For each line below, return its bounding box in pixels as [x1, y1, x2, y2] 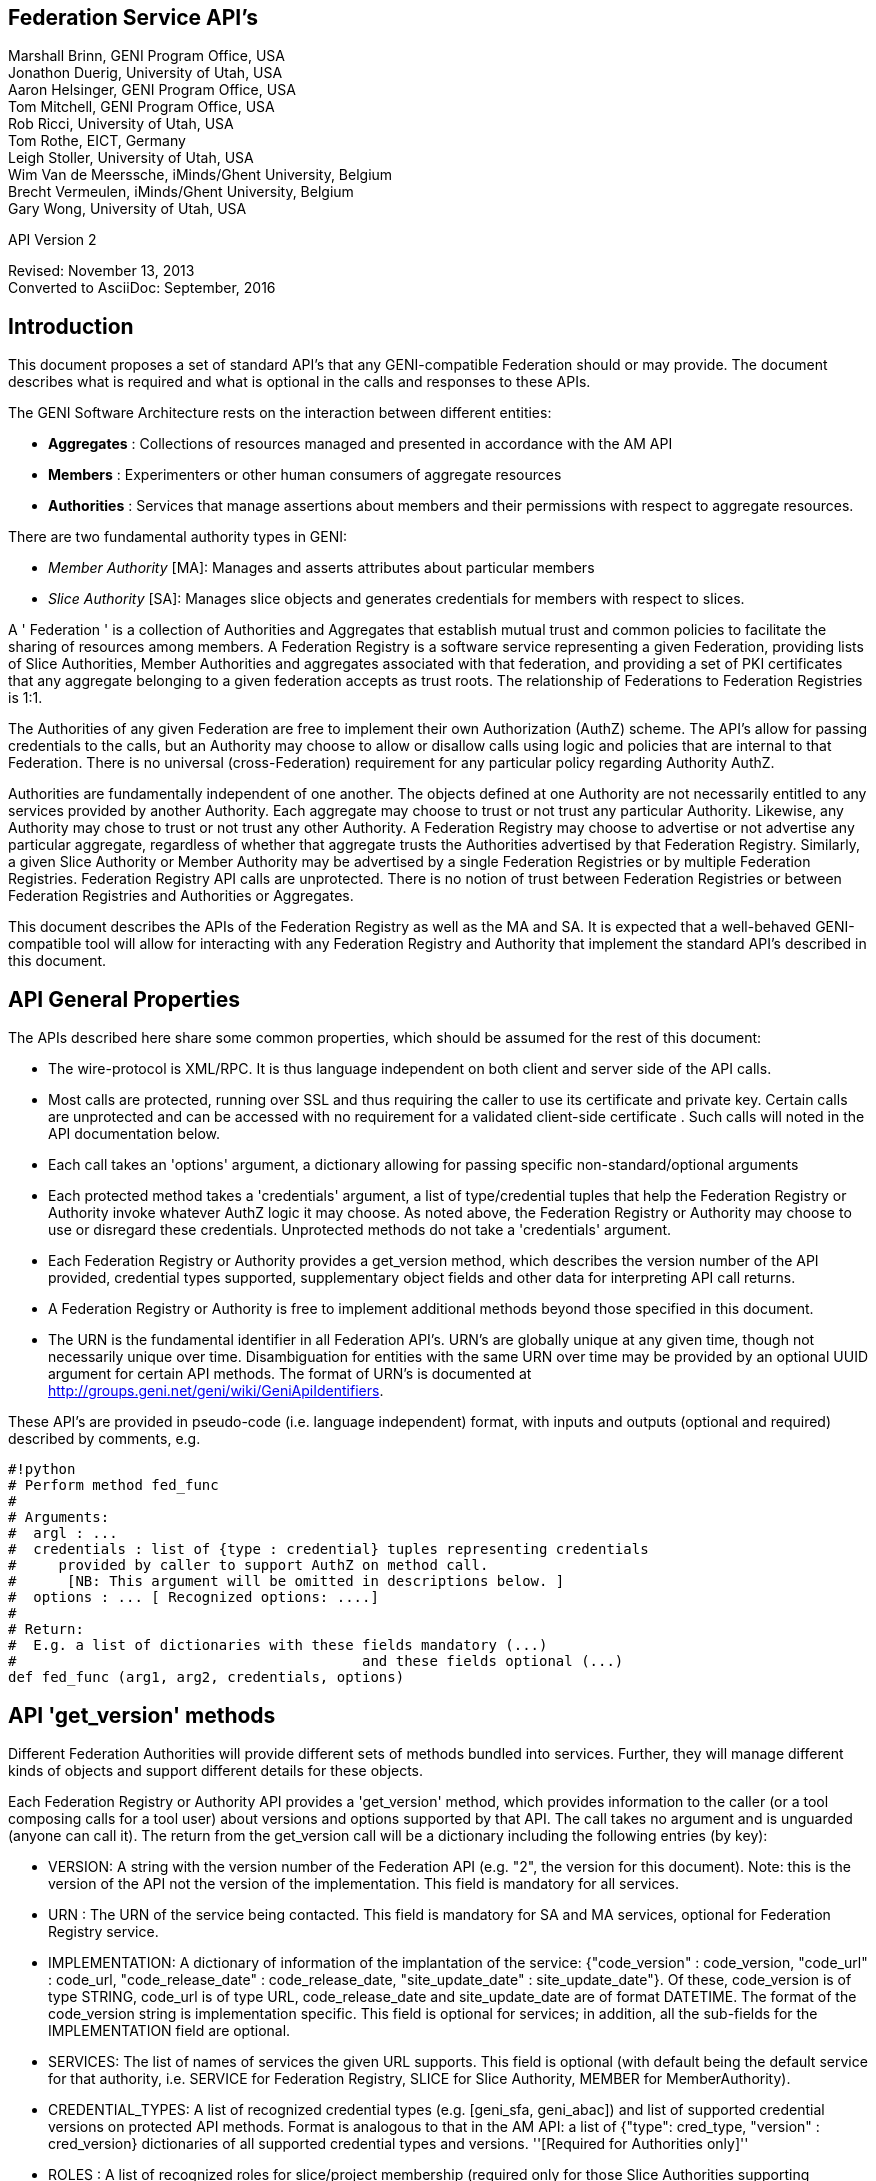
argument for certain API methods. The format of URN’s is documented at [48, 1365, 532, 1383]
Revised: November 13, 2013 [8, 262, 195, 280]
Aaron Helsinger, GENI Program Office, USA [8, 81, 296, 99]
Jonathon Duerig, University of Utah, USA [8, 64, 283, 82]
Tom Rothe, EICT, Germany [8, 132, 186, 150]
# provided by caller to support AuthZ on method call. [8, 1557, 489, 1574]
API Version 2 [8, 231, 97, 249]
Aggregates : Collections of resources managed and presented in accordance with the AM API [48, 435, 673, 453]
